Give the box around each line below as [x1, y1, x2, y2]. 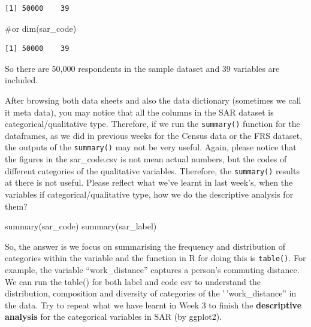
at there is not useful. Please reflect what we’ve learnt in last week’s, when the [5, 176, 293, 189]
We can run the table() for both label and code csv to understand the [5, 275, 261, 287]
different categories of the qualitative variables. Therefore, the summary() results [5, 164, 300, 177]
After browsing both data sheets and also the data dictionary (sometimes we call [5, 93, 301, 106]
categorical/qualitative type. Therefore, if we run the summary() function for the [5, 117, 300, 130]
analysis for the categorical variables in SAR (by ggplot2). [5, 310, 222, 323]
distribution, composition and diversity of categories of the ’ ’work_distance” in [5, 287, 297, 299]
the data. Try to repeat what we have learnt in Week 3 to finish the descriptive [5, 298, 302, 311]
